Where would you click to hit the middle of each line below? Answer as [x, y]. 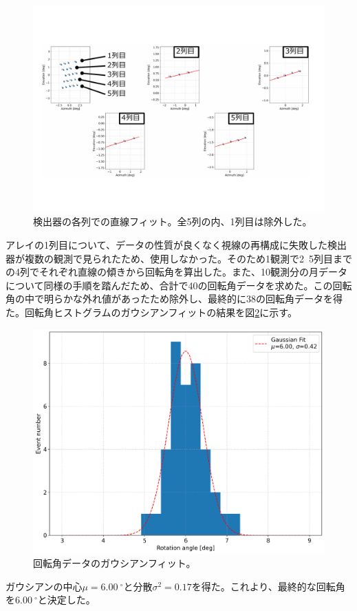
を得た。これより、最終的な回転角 [268, 586]
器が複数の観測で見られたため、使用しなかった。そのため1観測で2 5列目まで [179, 258]
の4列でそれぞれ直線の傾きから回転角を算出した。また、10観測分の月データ [176, 272]
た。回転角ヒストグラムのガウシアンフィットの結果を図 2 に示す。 [151, 312]
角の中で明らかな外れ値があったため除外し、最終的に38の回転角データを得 [174, 299]
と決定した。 [66, 600]
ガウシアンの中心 [44, 586]
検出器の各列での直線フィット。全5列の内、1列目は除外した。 [173, 221]
